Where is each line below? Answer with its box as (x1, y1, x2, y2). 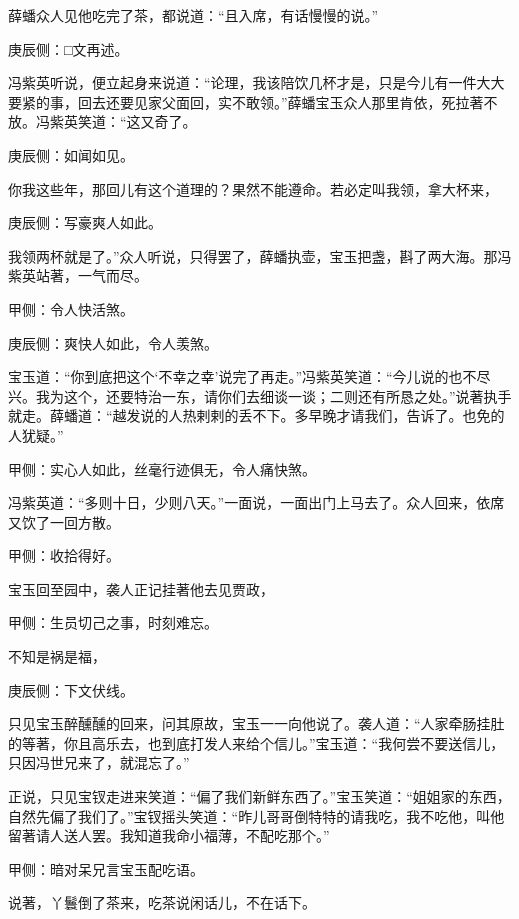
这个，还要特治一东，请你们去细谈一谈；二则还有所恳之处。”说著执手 (63, 385, 512, 406)
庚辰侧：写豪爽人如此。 (8, 212, 162, 233)
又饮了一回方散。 (8, 511, 120, 532)
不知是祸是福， (8, 646, 106, 667)
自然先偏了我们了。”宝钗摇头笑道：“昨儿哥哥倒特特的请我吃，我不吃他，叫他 (8, 805, 505, 826)
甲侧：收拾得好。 (8, 545, 120, 566)
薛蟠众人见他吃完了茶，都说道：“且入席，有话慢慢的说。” (8, 5, 379, 25)
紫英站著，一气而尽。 (8, 265, 148, 286)
